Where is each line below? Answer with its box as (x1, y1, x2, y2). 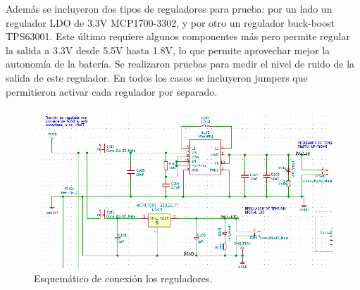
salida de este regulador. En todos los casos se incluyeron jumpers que (6, 70, 308, 84)
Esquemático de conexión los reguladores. (34, 270, 213, 285)
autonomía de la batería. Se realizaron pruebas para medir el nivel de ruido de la (6, 56, 355, 71)
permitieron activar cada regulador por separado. (6, 84, 218, 99)
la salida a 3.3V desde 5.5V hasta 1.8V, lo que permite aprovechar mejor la (6, 42, 330, 57)
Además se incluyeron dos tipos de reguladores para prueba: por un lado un (6, 1, 333, 15)
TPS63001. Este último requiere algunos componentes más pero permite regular (6, 29, 350, 44)
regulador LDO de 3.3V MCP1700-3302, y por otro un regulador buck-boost (6, 15, 335, 30)
